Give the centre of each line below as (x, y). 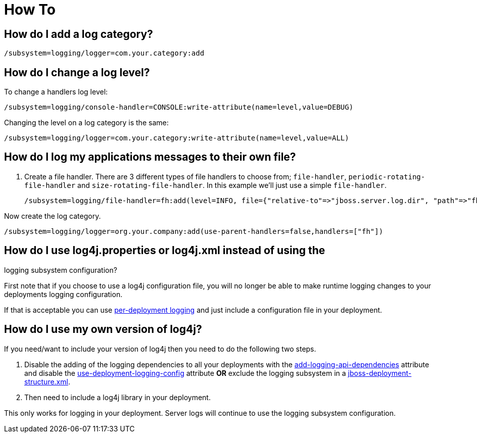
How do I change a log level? (77, 72)
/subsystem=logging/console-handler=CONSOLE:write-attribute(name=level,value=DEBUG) (179, 107)
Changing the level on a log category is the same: (86, 123)
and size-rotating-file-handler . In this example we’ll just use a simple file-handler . (232, 185)
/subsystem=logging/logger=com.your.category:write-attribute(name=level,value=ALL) (177, 138)
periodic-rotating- (387, 177)
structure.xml (46, 381)
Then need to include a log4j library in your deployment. (117, 397)
